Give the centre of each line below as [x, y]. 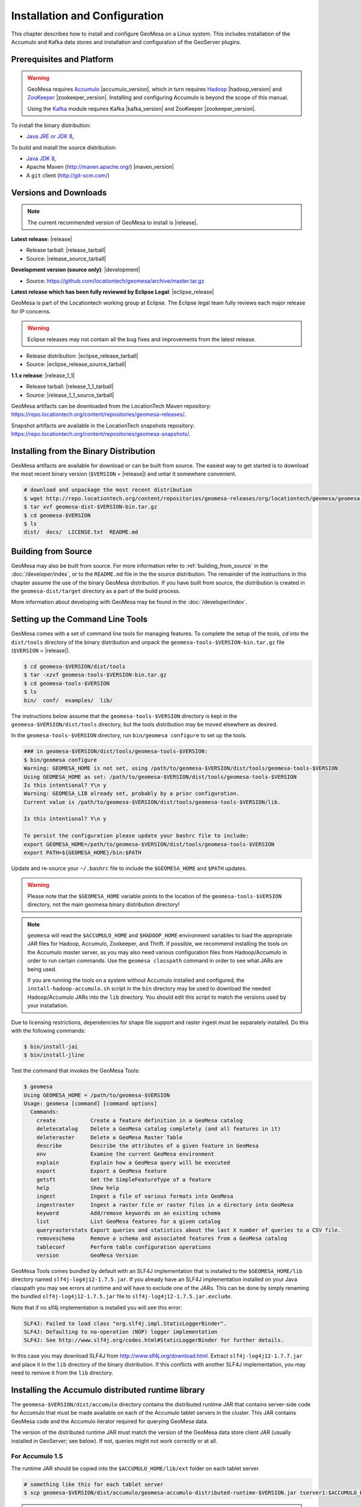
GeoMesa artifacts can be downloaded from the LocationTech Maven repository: [111, 406]
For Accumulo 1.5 [37, 1456]
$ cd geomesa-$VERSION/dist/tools [75, 667]
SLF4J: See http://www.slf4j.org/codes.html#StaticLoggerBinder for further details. [154, 1340]
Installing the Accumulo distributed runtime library [108, 1390]
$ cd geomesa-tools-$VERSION [67, 683]
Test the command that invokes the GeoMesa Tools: [76, 1071]
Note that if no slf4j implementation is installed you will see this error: [97, 1307]
